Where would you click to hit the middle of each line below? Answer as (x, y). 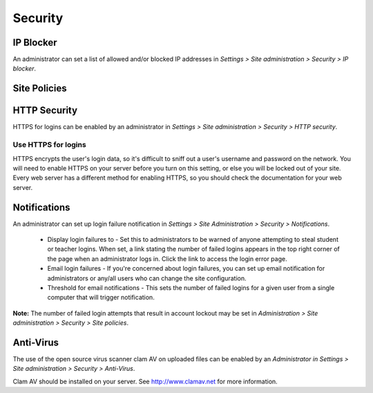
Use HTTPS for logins (49, 145)
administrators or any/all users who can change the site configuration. (147, 278)
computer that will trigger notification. (101, 298)
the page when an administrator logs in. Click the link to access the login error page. (167, 258)
